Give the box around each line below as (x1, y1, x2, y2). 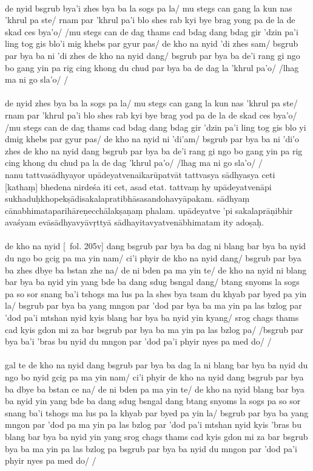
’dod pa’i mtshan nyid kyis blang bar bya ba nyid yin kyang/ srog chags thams (5, 311, 299, 324)
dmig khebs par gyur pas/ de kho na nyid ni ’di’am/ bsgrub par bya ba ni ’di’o (5, 132, 300, 145)
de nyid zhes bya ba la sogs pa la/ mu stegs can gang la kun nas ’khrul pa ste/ (5, 97, 298, 109)
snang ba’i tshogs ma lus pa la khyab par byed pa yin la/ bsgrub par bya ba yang (5, 406, 309, 419)
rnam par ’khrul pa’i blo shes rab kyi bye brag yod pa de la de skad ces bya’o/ (5, 108, 297, 121)
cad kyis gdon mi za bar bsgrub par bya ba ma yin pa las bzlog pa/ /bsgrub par (5, 323, 304, 335)
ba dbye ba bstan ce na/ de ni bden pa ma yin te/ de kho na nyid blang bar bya (5, 382, 305, 395)
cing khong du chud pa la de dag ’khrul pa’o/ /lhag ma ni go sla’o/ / (5, 156, 263, 169)
